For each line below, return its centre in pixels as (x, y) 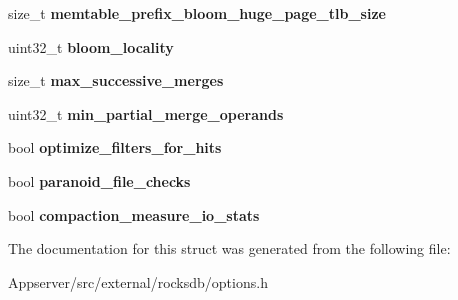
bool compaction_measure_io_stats (134, 214)
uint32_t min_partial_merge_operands (146, 113)
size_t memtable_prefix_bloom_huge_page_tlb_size (197, 13)
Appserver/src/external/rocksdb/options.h (138, 281)
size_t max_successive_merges (116, 80)
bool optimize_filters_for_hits (115, 147)
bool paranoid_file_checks (99, 180)
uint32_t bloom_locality (91, 46)
